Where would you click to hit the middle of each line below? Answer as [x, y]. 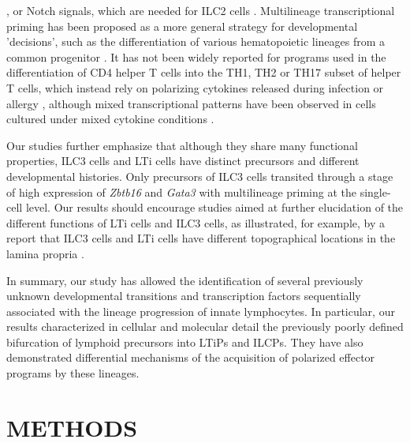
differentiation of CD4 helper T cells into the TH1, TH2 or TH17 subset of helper [204, 72]
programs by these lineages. [73, 373]
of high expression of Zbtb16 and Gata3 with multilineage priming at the [181, 191]
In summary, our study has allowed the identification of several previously [185, 280]
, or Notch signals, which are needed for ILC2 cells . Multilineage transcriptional [201, 10]
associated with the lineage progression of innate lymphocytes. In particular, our [201, 311]
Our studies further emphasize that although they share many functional [182, 145]
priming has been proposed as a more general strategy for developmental [182, 26]
